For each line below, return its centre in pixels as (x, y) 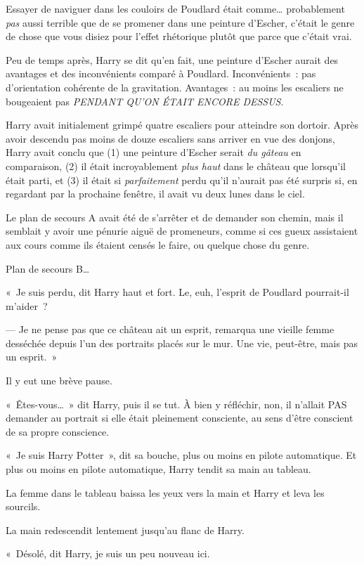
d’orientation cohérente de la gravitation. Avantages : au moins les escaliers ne (175, 87)
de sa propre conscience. (58, 431)
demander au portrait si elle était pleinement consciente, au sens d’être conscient (180, 418)
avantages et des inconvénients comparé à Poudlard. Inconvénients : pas (161, 73)
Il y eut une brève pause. (59, 381)
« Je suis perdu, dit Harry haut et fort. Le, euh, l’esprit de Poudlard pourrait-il (177, 292)
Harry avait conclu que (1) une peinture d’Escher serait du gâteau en (154, 152)
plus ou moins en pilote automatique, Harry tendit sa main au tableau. (158, 469)
